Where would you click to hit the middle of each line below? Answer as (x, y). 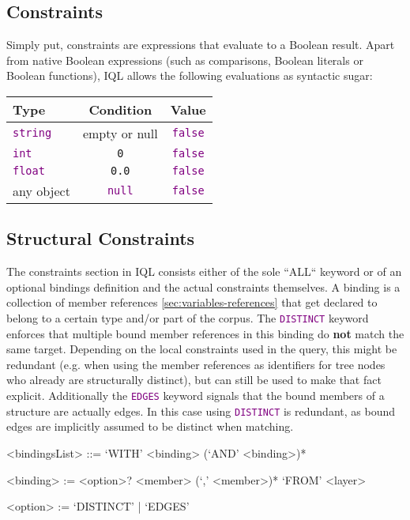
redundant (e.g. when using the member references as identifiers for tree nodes (196, 364)
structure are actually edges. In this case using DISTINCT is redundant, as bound (201, 411)
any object (41, 190)
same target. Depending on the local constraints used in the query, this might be (202, 349)
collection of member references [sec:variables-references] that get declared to (192, 302)
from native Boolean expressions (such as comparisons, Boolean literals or (185, 60)
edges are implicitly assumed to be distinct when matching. (150, 426)
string (32, 133)
